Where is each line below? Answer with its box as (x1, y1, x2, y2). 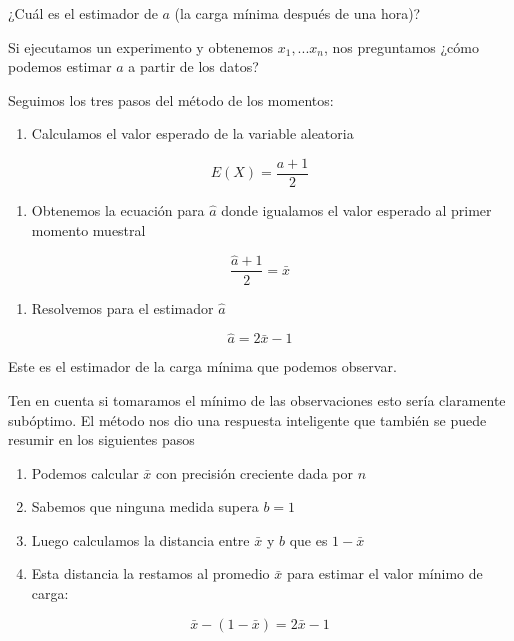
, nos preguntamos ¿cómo (324, 36, 479, 57)
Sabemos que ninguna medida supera (31, 496, 259, 517)
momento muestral (31, 219, 146, 240)
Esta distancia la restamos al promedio (31, 563, 270, 584)
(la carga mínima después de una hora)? (174, 3, 421, 23)
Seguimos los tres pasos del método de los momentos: (8, 89, 334, 110)
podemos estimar (8, 56, 112, 77)
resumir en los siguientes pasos (8, 429, 195, 450)
